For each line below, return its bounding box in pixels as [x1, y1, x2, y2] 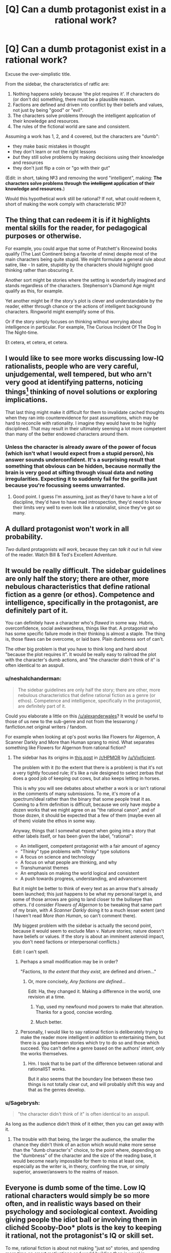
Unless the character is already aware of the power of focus [5, 444, 157, 451]
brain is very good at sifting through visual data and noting [5, 469, 154, 476]
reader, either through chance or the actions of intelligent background [5, 303, 152, 309]
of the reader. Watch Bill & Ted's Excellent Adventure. [5, 551, 117, 558]
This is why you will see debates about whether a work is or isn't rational [12, 785, 166, 791]
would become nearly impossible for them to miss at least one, [12, 1158, 145, 1164]
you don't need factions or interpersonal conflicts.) [12, 939, 120, 945]
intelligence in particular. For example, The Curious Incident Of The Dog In [5, 323, 162, 330]
